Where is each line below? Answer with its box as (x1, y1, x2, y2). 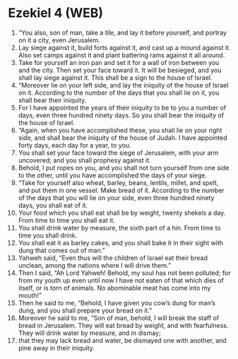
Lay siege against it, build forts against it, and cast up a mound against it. (18, 43, 231, 52)
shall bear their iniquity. (18, 95, 87, 104)
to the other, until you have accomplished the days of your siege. (18, 171, 208, 179)
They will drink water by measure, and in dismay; (18, 329, 161, 337)
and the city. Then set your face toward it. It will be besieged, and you (18, 66, 222, 74)
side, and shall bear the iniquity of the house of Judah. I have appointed (18, 133, 227, 142)
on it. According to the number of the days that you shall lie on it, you (18, 88, 220, 97)
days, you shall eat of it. (18, 201, 88, 209)
